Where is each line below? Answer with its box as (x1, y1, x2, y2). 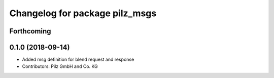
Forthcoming (9, 27, 51, 35)
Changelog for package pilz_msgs (9, 8, 157, 19)
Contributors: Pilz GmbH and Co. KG (22, 63, 98, 69)
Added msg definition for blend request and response (22, 56, 134, 63)
